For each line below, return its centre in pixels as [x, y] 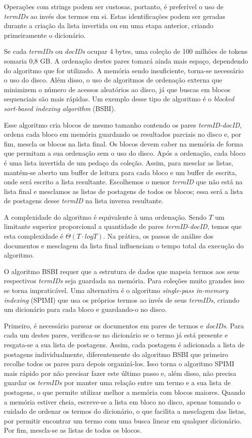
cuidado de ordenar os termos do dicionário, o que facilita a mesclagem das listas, [125, 411]
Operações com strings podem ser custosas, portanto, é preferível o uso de [114, 6]
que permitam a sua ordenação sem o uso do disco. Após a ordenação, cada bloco [125, 153]
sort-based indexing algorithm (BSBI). [60, 108]
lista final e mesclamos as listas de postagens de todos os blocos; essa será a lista [124, 191]
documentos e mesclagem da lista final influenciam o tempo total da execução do [124, 245]
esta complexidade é [34, 236]
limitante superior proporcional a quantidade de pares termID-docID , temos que [123, 226]
